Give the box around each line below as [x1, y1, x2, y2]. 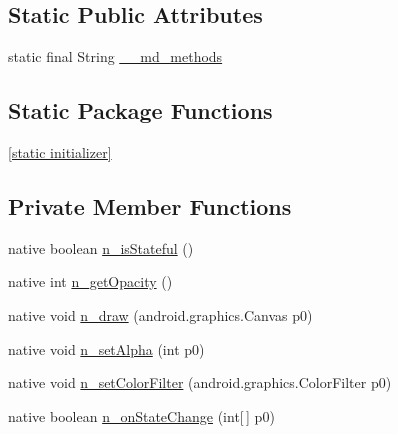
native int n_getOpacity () [8, 271, 173, 292]
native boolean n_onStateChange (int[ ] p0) [8, 405, 275, 426]
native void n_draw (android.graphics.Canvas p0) [8, 304, 313, 325]
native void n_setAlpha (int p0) [8, 338, 205, 359]
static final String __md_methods [8, 46, 223, 67]
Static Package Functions [8, 95, 273, 126]
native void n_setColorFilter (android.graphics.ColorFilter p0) [8, 372, 392, 393]
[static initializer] [8, 142, 112, 162]
